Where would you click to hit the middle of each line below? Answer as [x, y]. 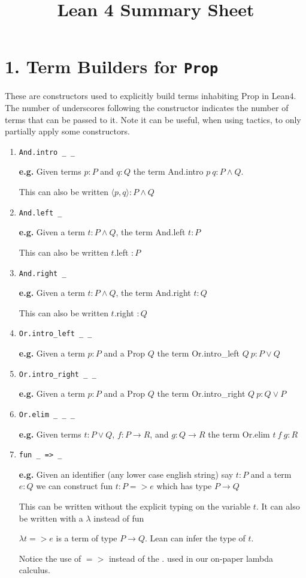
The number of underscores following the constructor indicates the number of [147, 108]
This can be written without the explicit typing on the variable [135, 506]
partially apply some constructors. [67, 131]
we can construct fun [74, 486]
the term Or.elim [239, 434]
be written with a [51, 518]
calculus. [34, 570]
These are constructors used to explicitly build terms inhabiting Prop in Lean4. [151, 96]
